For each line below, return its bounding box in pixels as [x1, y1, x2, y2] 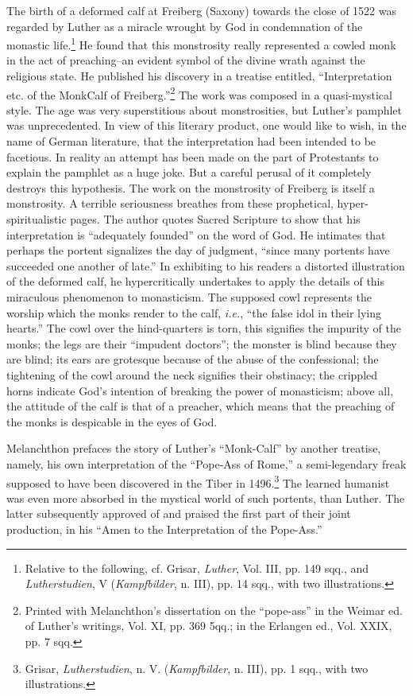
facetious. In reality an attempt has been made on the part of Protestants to [6, 148, 379, 165]
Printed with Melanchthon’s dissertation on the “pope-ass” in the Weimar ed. [25, 601, 403, 618]
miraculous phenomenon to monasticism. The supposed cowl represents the [6, 289, 372, 305]
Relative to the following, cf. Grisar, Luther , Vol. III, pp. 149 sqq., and [25, 559, 369, 576]
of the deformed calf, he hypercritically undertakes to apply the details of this [6, 273, 385, 290]
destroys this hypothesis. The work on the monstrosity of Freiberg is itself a [6, 179, 375, 196]
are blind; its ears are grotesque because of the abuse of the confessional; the [6, 351, 379, 367]
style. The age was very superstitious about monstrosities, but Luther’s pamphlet [6, 101, 403, 118]
